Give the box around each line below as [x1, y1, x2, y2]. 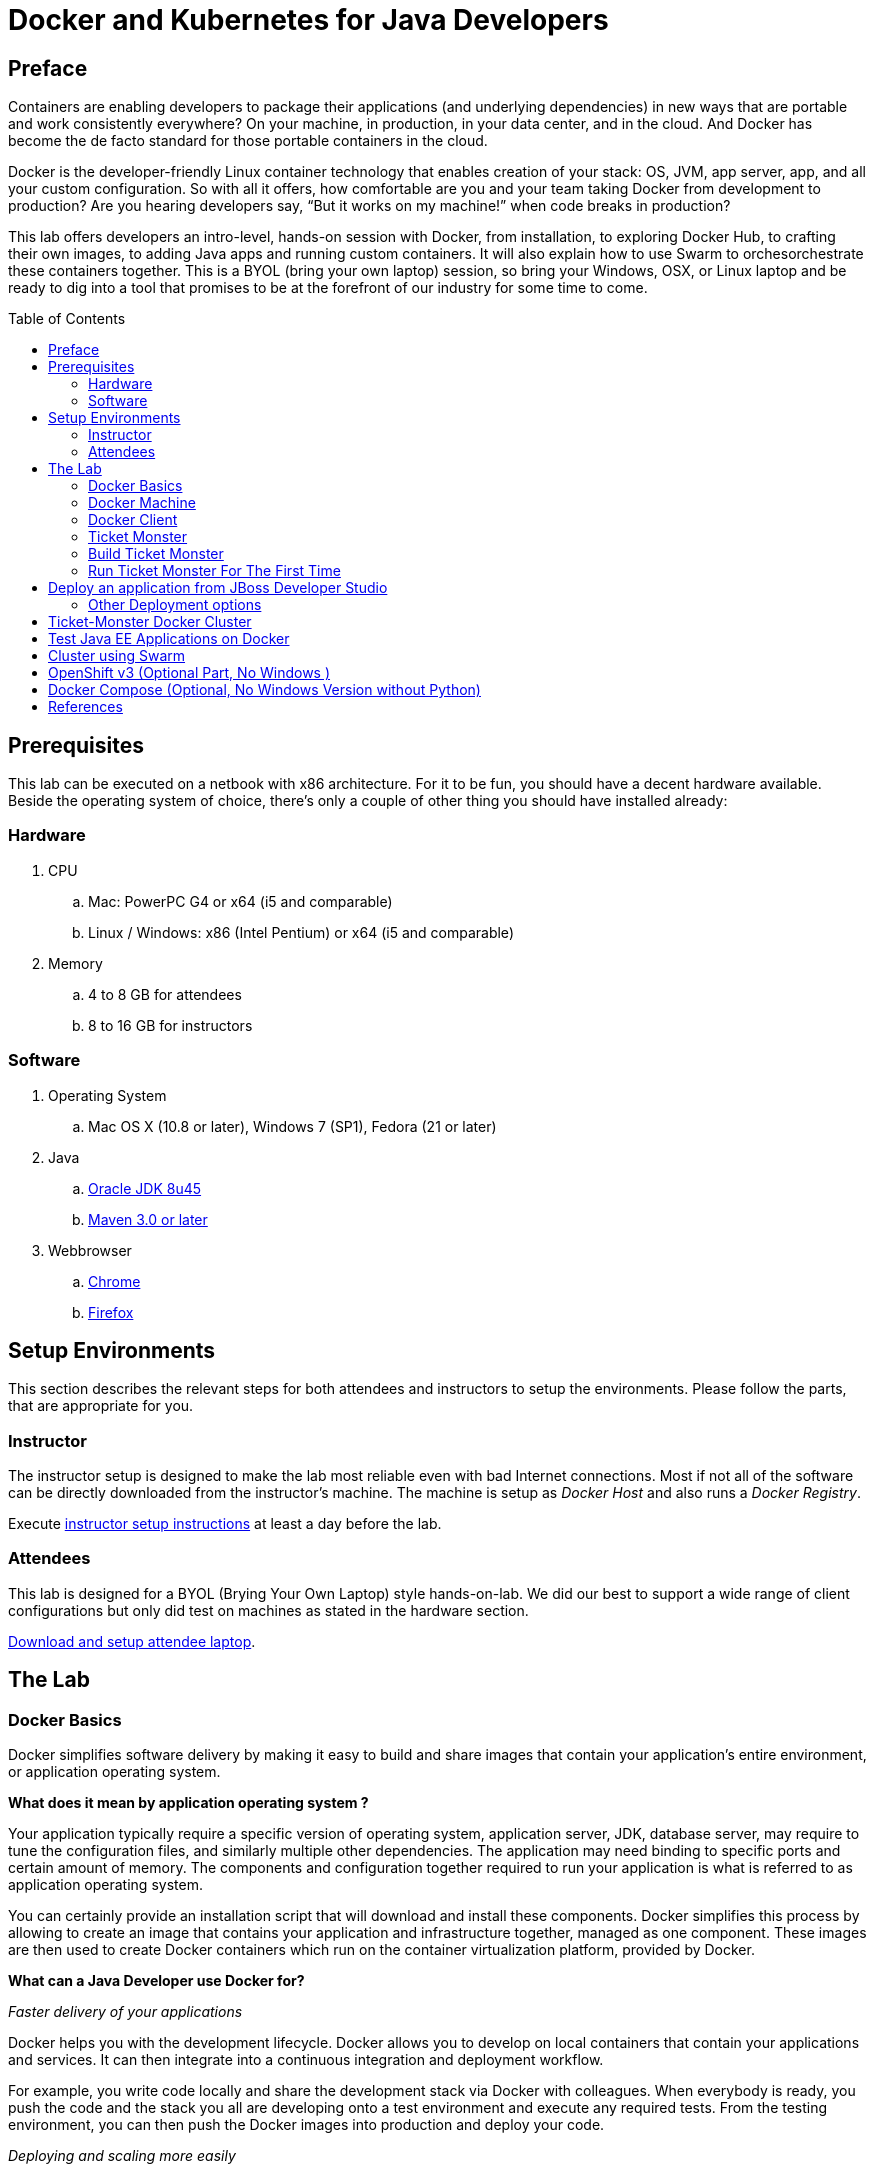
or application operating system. [8, 1763, 221, 1781]
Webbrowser [48, 1241, 132, 1259]
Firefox [88, 1303, 134, 1321]
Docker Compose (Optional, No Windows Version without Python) [48, 681, 481, 699]
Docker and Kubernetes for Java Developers [8, 3, 609, 37]
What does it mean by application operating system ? [8, 1794, 369, 1812]
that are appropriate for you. [8, 1397, 194, 1415]
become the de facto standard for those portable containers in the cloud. [8, 132, 488, 150]
